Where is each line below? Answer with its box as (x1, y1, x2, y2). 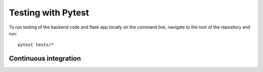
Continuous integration (9, 55, 81, 63)
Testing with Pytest (9, 7, 90, 18)
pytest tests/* (18, 42, 54, 48)
